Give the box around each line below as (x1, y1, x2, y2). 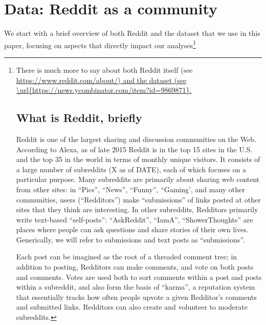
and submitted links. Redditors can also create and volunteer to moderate (16, 301, 248, 312)
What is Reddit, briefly (16, 110, 142, 126)
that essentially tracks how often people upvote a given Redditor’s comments (16, 291, 257, 302)
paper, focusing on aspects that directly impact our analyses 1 (4, 38, 196, 50)
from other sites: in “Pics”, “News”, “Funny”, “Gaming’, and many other (16, 184, 245, 194)
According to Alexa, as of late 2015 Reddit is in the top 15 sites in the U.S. (16, 144, 253, 154)
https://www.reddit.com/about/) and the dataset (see (16, 74, 187, 85)
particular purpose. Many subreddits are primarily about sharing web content (16, 174, 260, 185)
